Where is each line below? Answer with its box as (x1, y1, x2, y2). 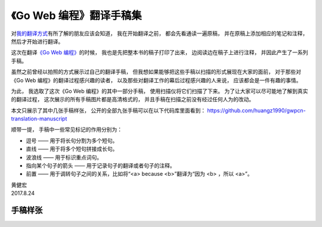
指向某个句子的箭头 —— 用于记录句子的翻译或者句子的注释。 (26, 162, 175, 169)
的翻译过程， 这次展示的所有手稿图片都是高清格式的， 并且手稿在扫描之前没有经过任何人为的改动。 (11, 96, 255, 103)
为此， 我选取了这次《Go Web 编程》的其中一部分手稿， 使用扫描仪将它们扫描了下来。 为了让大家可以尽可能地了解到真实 (11, 87, 308, 95)
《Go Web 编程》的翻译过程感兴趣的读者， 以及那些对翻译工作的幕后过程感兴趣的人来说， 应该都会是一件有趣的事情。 (11, 76, 302, 83)
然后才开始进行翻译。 (11, 38, 64, 45)
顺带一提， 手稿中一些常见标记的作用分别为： (11, 126, 122, 133)
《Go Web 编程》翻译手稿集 (11, 9, 143, 22)
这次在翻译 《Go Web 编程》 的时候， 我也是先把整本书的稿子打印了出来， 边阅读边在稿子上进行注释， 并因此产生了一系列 (11, 49, 308, 56)
